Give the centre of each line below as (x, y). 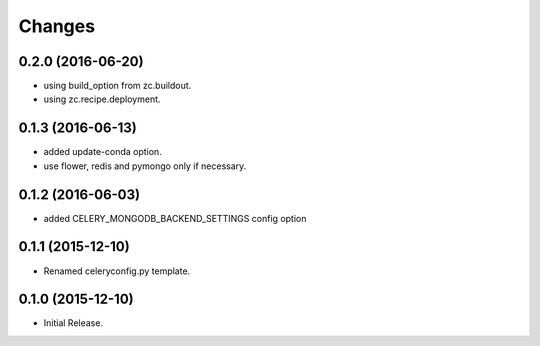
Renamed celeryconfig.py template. (117, 271)
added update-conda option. (102, 152)
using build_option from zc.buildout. (117, 86)
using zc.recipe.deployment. (102, 99)
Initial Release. (73, 323)
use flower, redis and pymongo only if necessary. (145, 166)
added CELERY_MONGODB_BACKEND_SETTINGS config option (175, 218)
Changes (56, 26)
